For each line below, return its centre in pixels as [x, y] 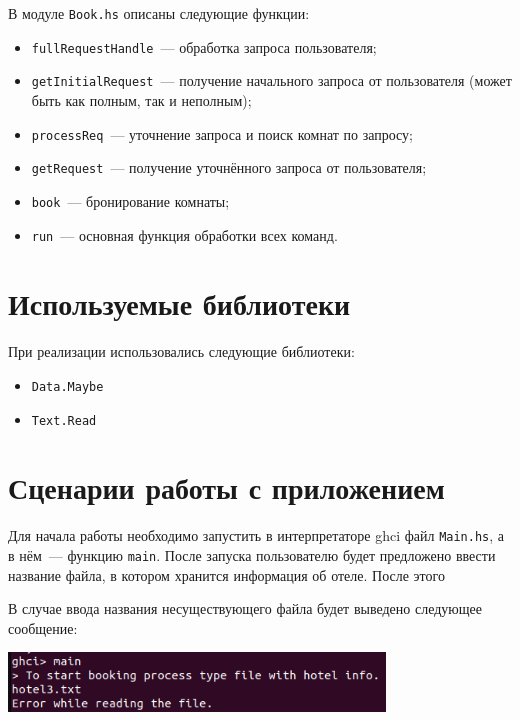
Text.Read [64, 420]
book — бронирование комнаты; [130, 200]
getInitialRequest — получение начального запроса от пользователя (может [271, 80]
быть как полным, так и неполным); [141, 99]
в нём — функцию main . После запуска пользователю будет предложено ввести [252, 555]
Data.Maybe [67, 386]
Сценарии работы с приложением [226, 487]
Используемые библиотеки [179, 303]
